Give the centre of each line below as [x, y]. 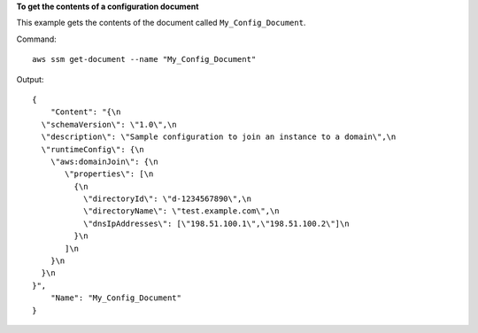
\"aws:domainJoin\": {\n [104, 161]
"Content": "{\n [85, 112]
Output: [30, 79]
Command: [36, 39]
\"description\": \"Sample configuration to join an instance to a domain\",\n [219, 137]
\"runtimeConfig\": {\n [93, 149]
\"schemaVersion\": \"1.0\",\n [109, 124]
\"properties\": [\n [109, 174]
